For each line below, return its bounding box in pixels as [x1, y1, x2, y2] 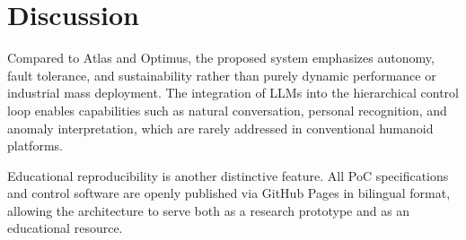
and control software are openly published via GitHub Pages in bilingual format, [7, 184, 451, 202]
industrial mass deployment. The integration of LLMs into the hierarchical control [7, 83, 459, 102]
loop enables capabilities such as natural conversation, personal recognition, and [7, 100, 447, 119]
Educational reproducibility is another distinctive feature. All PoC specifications [7, 166, 449, 184]
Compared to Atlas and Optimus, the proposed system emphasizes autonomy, [7, 48, 435, 67]
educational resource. [7, 219, 123, 237]
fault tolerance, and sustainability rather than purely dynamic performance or [7, 65, 436, 84]
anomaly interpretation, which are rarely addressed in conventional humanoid [7, 118, 434, 137]
